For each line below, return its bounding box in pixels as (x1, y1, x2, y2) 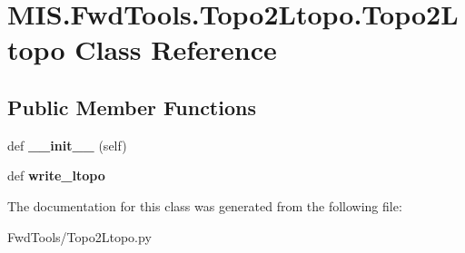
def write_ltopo (7, 166, 105, 185)
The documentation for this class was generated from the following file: (7, 196, 402, 215)
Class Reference (74, 31, 277, 68)
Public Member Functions (7, 92, 256, 121)
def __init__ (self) (7, 135, 127, 154)
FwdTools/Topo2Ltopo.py (7, 227, 152, 246)
